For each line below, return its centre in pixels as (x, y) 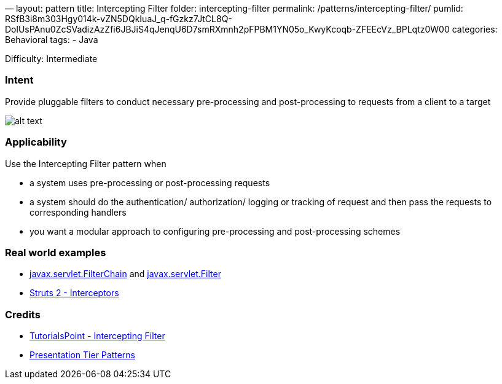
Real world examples (56, 252)
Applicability (36, 142)
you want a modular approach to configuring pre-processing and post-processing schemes (215, 231)
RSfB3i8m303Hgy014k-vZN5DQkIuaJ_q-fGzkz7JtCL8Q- (119, 19)
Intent (19, 80)
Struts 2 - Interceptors (74, 293)
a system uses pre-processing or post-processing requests (150, 182)
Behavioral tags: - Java (52, 40)
